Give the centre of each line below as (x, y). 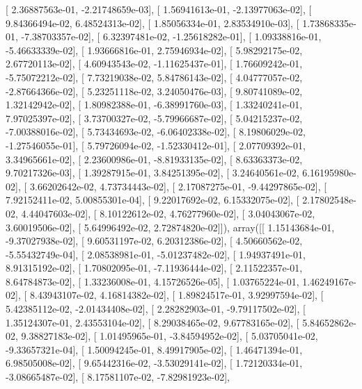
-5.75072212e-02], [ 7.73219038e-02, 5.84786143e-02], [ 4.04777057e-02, (154, 77)
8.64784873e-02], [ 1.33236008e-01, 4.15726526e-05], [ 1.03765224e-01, (152, 281)
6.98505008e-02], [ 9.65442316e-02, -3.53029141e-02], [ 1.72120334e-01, (154, 363)
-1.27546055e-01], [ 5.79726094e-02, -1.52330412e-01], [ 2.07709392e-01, (156, 145)
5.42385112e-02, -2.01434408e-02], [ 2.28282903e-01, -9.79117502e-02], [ (156, 309)
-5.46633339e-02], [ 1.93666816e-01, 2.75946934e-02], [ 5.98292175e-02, (154, 50)
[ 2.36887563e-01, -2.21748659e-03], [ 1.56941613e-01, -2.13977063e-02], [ (159, 9)
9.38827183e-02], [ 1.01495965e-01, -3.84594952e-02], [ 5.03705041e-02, (170, 336)
